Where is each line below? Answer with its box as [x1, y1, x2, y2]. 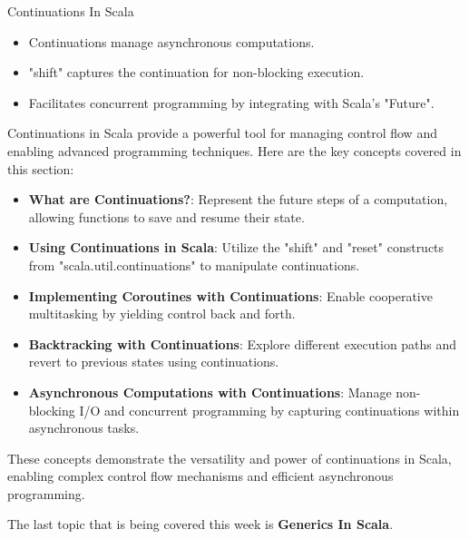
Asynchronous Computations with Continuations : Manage [28, 382, 392, 401]
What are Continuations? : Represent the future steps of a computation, [28, 190, 448, 209]
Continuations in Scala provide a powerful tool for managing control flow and [7, 123, 437, 142]
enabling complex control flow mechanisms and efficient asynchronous [7, 466, 394, 485]
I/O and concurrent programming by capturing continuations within [79, 400, 460, 419]
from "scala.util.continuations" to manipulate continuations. [28, 255, 360, 274]
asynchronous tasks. [28, 418, 140, 437]
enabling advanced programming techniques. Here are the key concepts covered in [7, 141, 462, 160]
